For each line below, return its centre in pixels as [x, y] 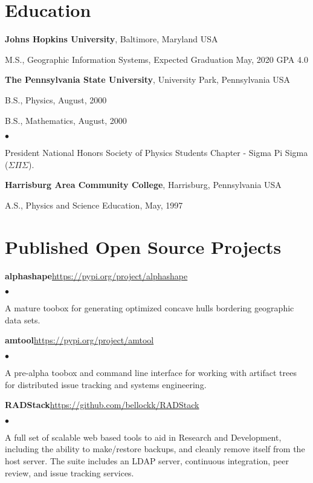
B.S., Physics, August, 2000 [56, 99]
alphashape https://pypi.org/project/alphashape [96, 275]
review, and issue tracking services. [69, 472]
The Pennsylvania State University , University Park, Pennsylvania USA [148, 79]
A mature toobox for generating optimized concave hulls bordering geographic [150, 308]
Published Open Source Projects [143, 246]
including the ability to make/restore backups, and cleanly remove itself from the [155, 449]
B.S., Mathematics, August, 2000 [66, 120]
